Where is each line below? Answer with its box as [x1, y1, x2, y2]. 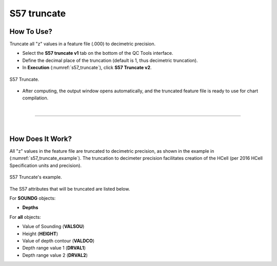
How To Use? [9, 27, 52, 36]
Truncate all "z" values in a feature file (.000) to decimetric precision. [9, 41, 156, 47]
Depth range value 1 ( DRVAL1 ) [22, 245, 86, 251]
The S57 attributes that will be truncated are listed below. [9, 186, 130, 192]
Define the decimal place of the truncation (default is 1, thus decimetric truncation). [22, 57, 198, 64]
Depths [22, 204, 38, 211]
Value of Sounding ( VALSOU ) [22, 223, 85, 230]
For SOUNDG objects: [9, 195, 56, 201]
